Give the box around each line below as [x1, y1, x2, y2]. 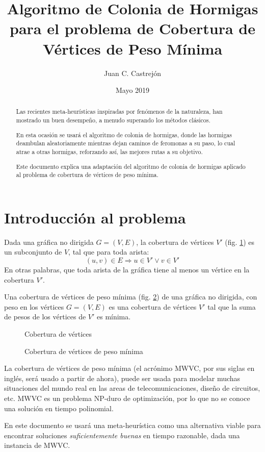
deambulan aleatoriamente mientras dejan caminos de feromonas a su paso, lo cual [16, 139, 235, 147]
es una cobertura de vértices [109, 301, 197, 312]
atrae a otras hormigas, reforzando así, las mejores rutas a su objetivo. [16, 147, 203, 156]
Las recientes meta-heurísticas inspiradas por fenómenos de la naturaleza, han [16, 107, 223, 116]
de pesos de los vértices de [4, 311, 86, 322]
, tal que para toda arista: [68, 246, 149, 257]
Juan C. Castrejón [104, 67, 161, 78]
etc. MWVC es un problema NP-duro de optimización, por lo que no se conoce [4, 392, 250, 403]
